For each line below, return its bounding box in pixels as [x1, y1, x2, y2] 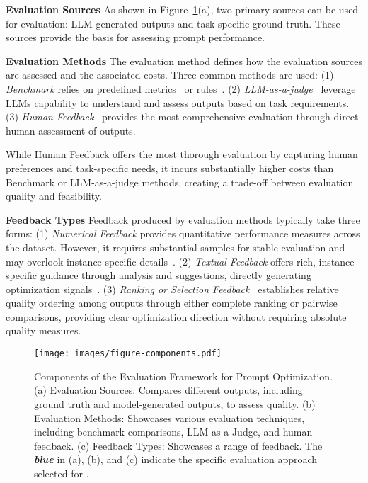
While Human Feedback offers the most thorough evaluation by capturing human [6, 147, 358, 161]
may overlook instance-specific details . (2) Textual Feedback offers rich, [6, 254, 316, 268]
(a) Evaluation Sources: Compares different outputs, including [34, 382, 303, 397]
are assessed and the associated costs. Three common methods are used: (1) [6, 67, 334, 82]
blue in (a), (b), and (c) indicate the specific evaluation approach [34, 452, 318, 467]
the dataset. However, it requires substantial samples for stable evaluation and [6, 239, 345, 254]
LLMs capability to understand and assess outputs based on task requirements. [6, 95, 350, 110]
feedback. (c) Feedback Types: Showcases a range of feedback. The [34, 438, 323, 453]
